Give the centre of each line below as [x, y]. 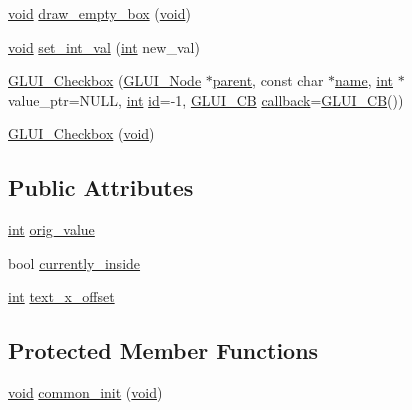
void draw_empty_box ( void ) [99, 13]
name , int [364, 80]
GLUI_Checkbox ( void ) [81, 133]
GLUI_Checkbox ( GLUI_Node [105, 80]
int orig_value [51, 229]
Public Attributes [101, 187]
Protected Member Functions [163, 350]
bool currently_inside [74, 262]
